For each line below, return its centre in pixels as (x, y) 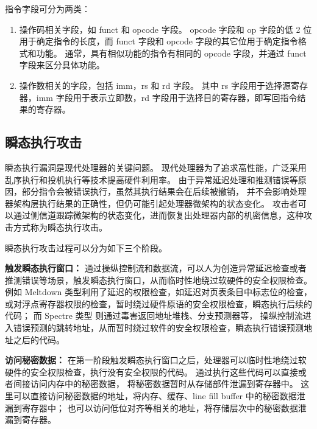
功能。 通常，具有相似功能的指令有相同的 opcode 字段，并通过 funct (171, 53)
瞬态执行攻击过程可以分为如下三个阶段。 (86, 247)
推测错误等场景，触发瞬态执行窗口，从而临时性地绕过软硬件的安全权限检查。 (158, 280)
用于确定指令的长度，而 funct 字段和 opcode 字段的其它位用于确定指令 (158, 41)
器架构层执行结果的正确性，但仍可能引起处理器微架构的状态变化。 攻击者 (151, 203)
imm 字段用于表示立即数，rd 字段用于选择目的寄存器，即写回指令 (167, 97)
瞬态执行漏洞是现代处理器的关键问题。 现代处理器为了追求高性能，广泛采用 (156, 167)
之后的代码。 (39, 339)
